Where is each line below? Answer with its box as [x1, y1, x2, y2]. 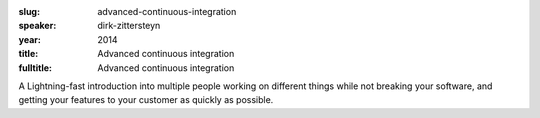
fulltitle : [18, 61, 52, 74]
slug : [18, 6, 40, 17]
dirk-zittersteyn [97, 20, 161, 32]
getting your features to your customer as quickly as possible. [18, 94, 274, 106]
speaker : [18, 20, 57, 32]
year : [18, 33, 42, 45]
